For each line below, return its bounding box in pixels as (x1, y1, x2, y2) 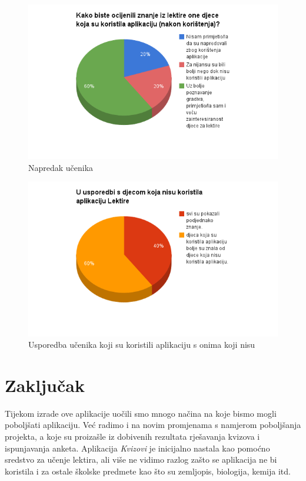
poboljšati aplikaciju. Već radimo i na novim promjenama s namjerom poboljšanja (5, 419, 301, 431)
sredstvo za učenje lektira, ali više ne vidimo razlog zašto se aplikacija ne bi (5, 453, 277, 466)
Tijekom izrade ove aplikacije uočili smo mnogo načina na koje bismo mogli (5, 407, 277, 419)
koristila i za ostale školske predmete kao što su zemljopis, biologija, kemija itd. (5, 464, 291, 477)
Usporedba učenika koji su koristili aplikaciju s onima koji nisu (28, 338, 255, 351)
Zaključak (5, 373, 85, 397)
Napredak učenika (28, 161, 94, 173)
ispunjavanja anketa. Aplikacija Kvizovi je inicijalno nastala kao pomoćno (5, 442, 270, 454)
